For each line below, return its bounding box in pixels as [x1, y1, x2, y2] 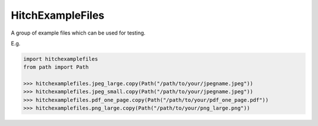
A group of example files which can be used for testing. [11, 29, 145, 36]
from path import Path [23, 64, 89, 70]
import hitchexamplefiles [23, 56, 98, 62]
